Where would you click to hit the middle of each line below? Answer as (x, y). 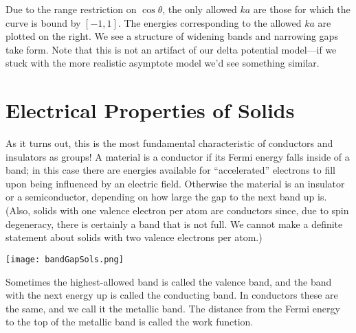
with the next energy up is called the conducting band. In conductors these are (172, 295)
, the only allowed (200, 9)
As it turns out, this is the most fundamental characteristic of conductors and (169, 143)
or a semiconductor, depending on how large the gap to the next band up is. (166, 197)
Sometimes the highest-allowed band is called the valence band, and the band (169, 281)
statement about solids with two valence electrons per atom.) (134, 237)
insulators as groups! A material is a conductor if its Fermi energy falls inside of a (178, 156)
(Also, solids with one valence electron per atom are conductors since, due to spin (177, 210)
